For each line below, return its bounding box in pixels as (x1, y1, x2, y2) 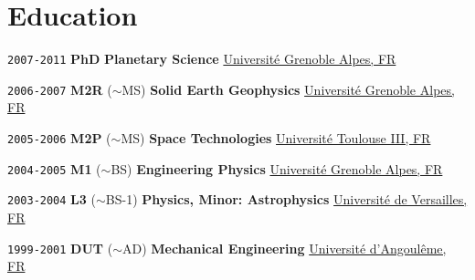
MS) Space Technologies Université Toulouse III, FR (121, 129, 431, 148)
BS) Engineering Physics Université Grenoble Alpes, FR (111, 159, 443, 178)
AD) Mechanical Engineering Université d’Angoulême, (122, 238, 447, 257)
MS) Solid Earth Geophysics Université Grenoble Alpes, (121, 79, 455, 99)
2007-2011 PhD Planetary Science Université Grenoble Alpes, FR (7, 49, 396, 68)
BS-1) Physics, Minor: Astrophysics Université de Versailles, (105, 190, 468, 209)
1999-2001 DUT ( (7, 238, 113, 257)
